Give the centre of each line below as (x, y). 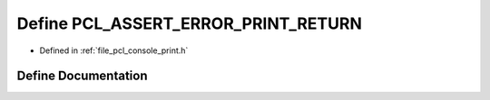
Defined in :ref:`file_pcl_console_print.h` (114, 50)
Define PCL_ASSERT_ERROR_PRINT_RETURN (189, 23)
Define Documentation (82, 76)
